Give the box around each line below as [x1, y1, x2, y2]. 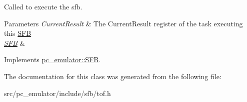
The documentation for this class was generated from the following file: [4, 71, 221, 81]
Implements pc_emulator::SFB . [4, 54, 101, 65]
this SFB [4, 28, 31, 38]
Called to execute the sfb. [4, 1, 82, 11]
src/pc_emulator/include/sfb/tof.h [4, 88, 111, 98]
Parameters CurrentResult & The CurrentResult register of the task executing [4, 18, 243, 28]
